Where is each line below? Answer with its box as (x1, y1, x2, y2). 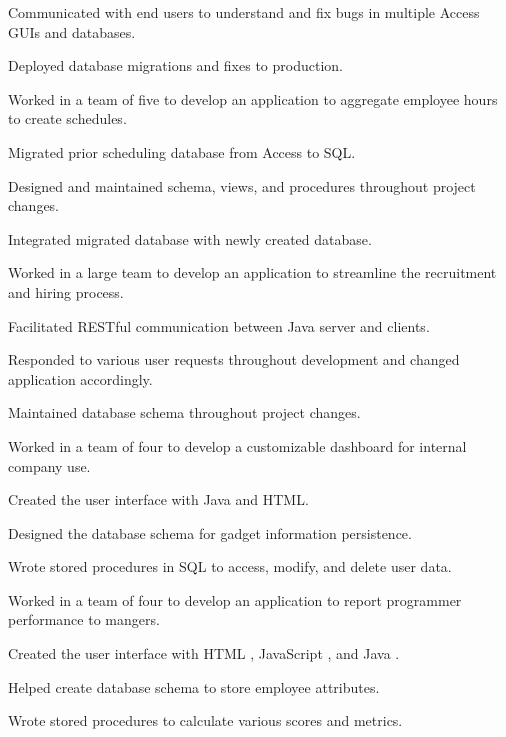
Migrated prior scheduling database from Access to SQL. (8, 141, 356, 162)
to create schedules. (8, 108, 127, 129)
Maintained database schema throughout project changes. (8, 402, 361, 423)
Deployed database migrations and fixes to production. (8, 55, 343, 76)
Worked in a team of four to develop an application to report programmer (8, 589, 462, 610)
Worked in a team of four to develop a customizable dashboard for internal (8, 435, 467, 456)
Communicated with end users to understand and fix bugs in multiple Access (8, 2, 480, 22)
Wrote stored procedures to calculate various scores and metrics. (8, 710, 403, 731)
